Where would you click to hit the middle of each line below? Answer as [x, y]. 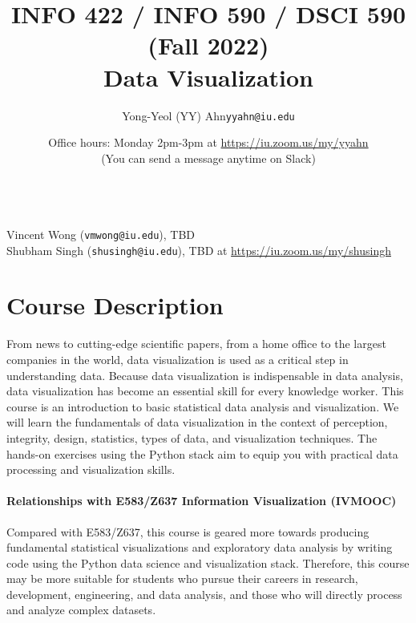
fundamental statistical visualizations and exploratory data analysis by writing [200, 547]
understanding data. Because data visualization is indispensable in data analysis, [205, 375]
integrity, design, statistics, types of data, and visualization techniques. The [192, 437]
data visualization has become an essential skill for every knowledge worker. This [205, 391]
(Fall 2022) [208, 45]
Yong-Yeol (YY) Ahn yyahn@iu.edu [208, 115]
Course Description [115, 305]
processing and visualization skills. [91, 469]
